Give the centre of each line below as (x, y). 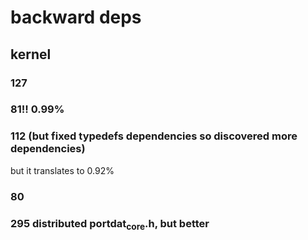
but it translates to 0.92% (62, 170)
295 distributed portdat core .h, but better (110, 224)
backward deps (76, 17)
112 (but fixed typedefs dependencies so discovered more (154, 136)
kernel (31, 54)
